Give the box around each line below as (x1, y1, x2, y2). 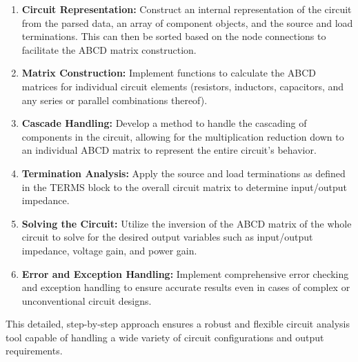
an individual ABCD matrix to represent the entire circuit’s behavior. (21, 143, 317, 157)
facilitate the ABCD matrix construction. (21, 42, 197, 57)
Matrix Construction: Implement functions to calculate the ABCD (21, 66, 317, 80)
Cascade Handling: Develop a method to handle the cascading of (21, 116, 307, 130)
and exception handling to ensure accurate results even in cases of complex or (21, 280, 350, 294)
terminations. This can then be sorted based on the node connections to (21, 29, 326, 43)
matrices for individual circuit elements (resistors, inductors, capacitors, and (21, 79, 344, 93)
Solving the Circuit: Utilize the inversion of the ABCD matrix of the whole (21, 216, 352, 230)
